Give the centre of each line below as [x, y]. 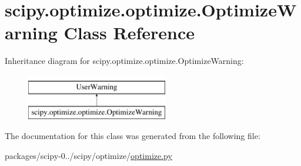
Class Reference [129, 33]
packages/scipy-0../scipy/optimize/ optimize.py [88, 155]
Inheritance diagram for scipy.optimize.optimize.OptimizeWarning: [124, 61]
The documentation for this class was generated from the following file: [133, 136]
